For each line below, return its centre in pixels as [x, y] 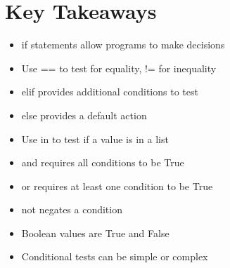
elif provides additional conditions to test [110, 92]
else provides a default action [84, 115]
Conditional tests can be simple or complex [115, 256]
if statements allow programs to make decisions [123, 45]
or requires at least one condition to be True [117, 186]
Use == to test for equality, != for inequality [119, 68]
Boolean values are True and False [95, 233]
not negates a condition [72, 209]
